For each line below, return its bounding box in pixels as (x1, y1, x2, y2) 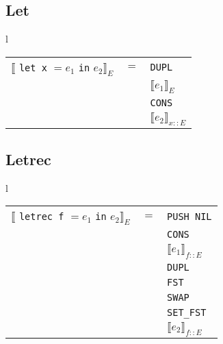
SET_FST (167, 306, 207, 318)
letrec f (18, 211, 64, 223)
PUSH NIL (167, 210, 212, 222)
